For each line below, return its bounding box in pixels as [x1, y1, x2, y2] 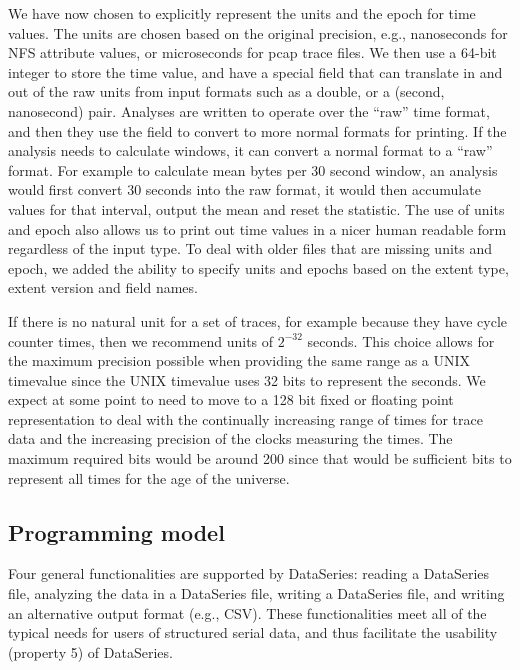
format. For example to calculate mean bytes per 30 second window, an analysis [8, 159, 498, 180]
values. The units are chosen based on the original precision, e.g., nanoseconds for [8, 22, 508, 43]
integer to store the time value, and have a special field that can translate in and [8, 61, 503, 82]
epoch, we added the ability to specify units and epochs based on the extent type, [8, 257, 509, 278]
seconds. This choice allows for [307, 330, 495, 351]
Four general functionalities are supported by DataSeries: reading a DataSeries [8, 563, 490, 584]
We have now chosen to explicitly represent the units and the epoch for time [8, 3, 476, 23]
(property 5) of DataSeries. [8, 641, 173, 662]
